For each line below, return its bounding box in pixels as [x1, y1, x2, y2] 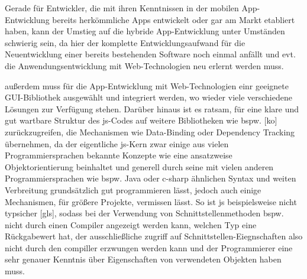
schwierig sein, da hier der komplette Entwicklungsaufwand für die [5, 36, 245, 48]
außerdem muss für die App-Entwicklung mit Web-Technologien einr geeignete [5, 79, 289, 92]
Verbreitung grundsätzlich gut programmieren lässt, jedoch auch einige [5, 183, 261, 196]
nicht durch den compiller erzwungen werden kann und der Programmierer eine [5, 241, 293, 254]
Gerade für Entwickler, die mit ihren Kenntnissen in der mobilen [5, 2, 239, 14]
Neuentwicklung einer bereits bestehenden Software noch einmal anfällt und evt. [5, 48, 296, 60]
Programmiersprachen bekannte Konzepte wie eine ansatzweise [5, 149, 232, 161]
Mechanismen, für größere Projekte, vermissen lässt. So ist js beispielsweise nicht [5, 195, 297, 207]
